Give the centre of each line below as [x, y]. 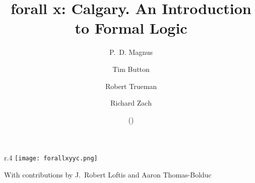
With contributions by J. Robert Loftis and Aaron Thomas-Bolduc [108, 174]
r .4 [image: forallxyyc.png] [51, 158]
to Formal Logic [131, 28]
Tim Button [131, 69]
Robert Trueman [131, 86]
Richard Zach [131, 103]
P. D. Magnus [131, 52]
